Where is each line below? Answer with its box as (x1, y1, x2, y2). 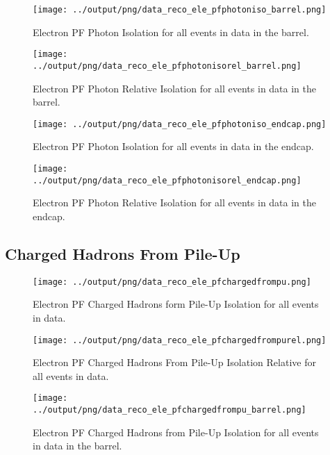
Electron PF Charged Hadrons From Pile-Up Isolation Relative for (33, 355, 316, 370)
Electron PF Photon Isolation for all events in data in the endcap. (33, 139, 314, 154)
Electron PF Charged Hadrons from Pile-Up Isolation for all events (33, 424, 319, 439)
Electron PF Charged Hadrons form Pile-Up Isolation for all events (33, 297, 319, 311)
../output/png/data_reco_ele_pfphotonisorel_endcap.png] (33, 175, 302, 185)
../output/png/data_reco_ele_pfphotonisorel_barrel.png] (33, 60, 302, 71)
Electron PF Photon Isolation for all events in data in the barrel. (33, 24, 309, 39)
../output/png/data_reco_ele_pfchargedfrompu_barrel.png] (33, 405, 306, 415)
